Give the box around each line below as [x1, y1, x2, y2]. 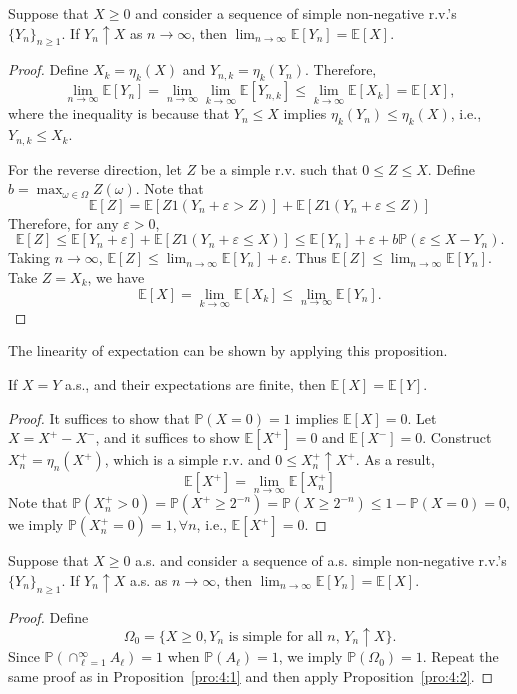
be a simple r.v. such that [200, 158, 358, 179]
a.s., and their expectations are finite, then [65, 374, 326, 395]
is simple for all [228, 629, 323, 644]
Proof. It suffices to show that [8, 407, 190, 428]
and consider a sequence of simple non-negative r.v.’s [135, 3, 457, 23]
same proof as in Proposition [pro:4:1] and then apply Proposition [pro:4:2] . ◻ [8, 666, 494, 687]
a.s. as [129, 570, 168, 591]
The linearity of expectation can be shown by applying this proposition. [8, 340, 448, 361]
